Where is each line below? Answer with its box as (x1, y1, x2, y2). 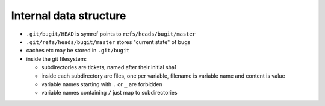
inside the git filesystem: (26, 55, 87, 63)
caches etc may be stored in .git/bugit (26, 47, 130, 54)
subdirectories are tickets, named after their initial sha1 (41, 64, 177, 71)
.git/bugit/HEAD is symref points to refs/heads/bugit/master (26, 30, 196, 37)
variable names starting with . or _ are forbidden (41, 80, 162, 87)
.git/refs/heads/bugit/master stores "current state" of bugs (26, 38, 191, 45)
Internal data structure (11, 9, 126, 22)
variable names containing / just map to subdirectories (41, 89, 178, 96)
